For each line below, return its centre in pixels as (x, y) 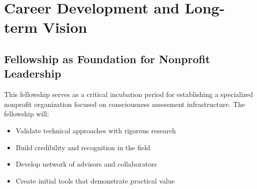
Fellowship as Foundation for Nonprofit (107, 58)
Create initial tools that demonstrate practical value (95, 180)
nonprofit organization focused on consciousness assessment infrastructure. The (125, 104)
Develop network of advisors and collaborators (86, 164)
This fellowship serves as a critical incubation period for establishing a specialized (129, 94)
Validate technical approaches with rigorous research (96, 130)
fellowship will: (27, 114)
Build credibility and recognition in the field (83, 147)
